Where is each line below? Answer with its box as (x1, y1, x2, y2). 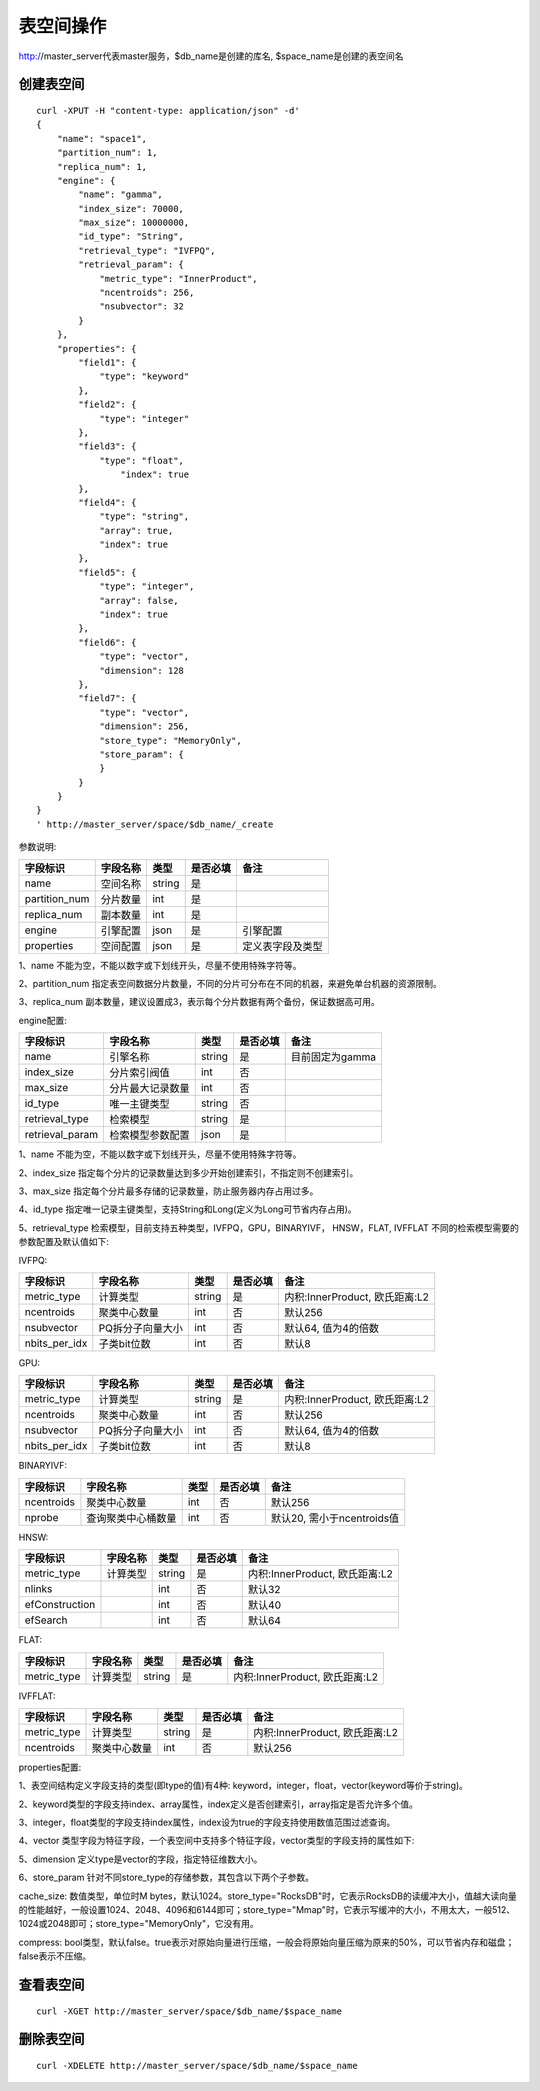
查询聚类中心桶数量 (86, 1511, 177, 1525)
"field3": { (78, 441, 137, 452)
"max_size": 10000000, (78, 217, 190, 229)
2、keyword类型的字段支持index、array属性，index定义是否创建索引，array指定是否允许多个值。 (18, 1798, 419, 1810)
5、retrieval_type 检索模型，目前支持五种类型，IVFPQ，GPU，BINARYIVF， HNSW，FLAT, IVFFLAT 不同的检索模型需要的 (18, 1221, 519, 1234)
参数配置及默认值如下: (18, 1236, 110, 1248)
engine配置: (18, 1014, 67, 1026)
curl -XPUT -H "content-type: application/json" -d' (36, 105, 300, 116)
